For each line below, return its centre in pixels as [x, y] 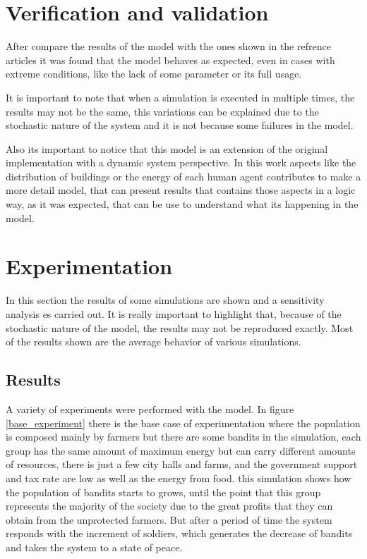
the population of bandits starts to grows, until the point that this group [163, 492]
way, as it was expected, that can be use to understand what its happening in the [182, 204]
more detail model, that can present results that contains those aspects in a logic [181, 190]
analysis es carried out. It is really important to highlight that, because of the [174, 313]
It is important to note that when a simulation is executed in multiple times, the [180, 97]
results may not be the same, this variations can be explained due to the [162, 111]
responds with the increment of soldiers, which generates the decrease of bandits [179, 533]
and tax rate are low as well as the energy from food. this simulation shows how [179, 478]
